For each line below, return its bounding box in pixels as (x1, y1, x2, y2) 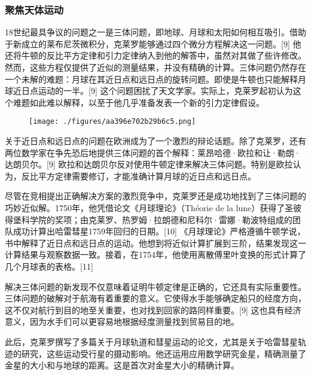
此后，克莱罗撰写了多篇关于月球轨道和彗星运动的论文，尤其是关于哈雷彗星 (5, 335, 298, 347)
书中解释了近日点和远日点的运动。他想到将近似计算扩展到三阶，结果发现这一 (5, 236, 306, 249)
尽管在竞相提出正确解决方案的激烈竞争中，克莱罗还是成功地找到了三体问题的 (5, 190, 306, 202)
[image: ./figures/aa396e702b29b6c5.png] (29, 117, 196, 126)
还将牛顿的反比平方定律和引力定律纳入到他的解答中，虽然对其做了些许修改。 (5, 49, 306, 62)
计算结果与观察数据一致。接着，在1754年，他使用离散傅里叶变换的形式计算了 (5, 248, 306, 261)
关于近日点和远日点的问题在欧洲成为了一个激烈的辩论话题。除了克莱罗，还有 (5, 135, 306, 147)
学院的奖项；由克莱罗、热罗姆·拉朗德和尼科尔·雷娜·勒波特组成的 (29, 213, 292, 225)
